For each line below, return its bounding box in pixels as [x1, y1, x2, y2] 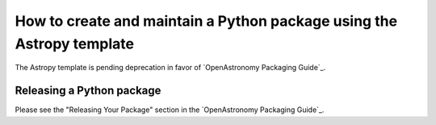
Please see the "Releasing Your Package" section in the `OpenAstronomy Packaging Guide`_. [15, 105, 325, 115]
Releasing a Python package [15, 84, 161, 98]
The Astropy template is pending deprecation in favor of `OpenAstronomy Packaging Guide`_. [15, 63, 326, 73]
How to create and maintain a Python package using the [15, 12, 398, 30]
